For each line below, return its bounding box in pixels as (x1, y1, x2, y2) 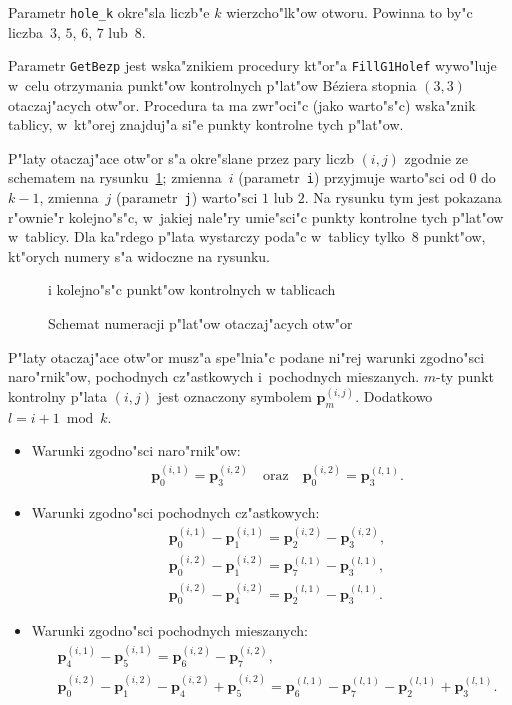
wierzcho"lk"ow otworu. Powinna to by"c (226, 2, 473, 22)
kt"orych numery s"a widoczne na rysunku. (8, 245, 270, 266)
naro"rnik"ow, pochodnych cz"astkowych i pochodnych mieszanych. (8, 366, 420, 387)
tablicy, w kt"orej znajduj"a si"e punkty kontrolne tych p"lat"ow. (8, 114, 404, 135)
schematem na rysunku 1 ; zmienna (8, 167, 222, 188)
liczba (8, 21, 43, 42)
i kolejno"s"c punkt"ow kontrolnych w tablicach (48, 279, 336, 300)
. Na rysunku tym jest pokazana (304, 186, 502, 207)
